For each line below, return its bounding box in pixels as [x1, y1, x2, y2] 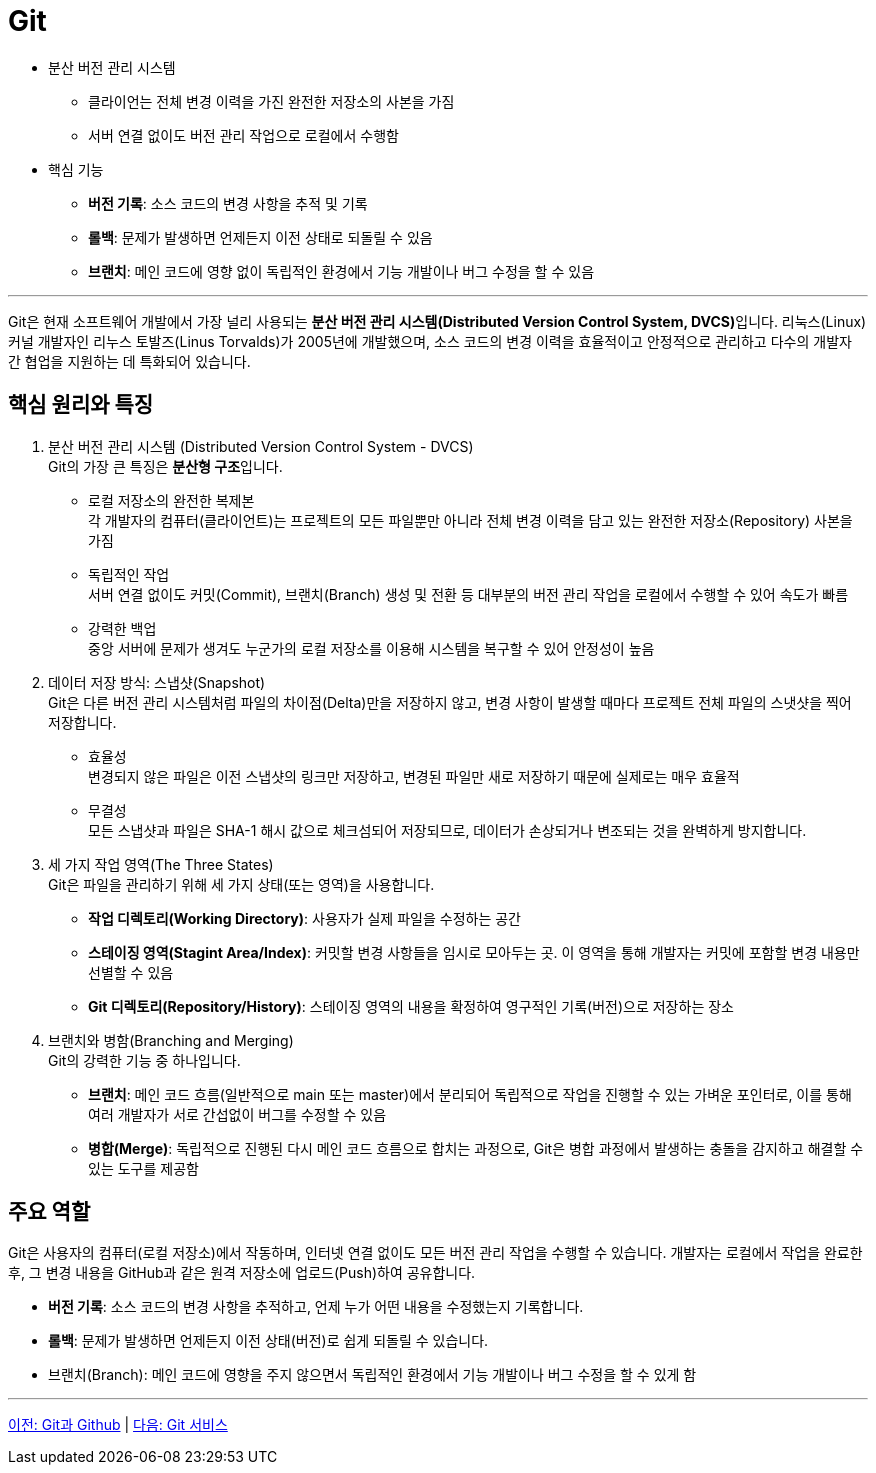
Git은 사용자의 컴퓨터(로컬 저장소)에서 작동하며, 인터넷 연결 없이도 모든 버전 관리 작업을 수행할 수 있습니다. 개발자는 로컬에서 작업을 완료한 [8, 1244, 863, 1262]
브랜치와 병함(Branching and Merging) [48, 1031, 294, 1049]
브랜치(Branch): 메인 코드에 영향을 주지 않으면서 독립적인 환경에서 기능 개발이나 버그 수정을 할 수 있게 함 [48, 1366, 697, 1384]
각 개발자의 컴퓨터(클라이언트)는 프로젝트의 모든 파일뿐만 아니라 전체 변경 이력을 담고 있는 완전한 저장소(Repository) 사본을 [88, 511, 853, 529]
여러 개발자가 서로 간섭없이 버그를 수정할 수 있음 [88, 1105, 387, 1123]
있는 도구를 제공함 [88, 1159, 199, 1177]
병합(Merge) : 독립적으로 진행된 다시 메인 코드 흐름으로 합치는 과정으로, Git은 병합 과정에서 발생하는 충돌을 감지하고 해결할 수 [88, 1139, 864, 1157]
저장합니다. [48, 713, 117, 731]
